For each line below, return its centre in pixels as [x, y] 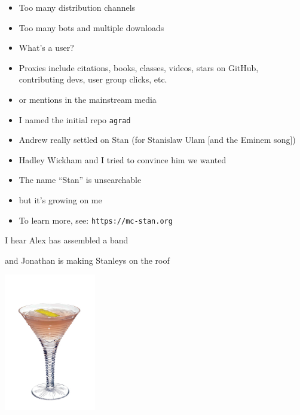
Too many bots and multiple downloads [91, 27]
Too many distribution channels [77, 7]
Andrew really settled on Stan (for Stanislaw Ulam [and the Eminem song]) [157, 140]
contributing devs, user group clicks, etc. [93, 79]
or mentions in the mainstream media [88, 99]
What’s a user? [46, 48]
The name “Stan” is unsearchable [80, 180]
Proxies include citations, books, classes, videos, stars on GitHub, [139, 67]
